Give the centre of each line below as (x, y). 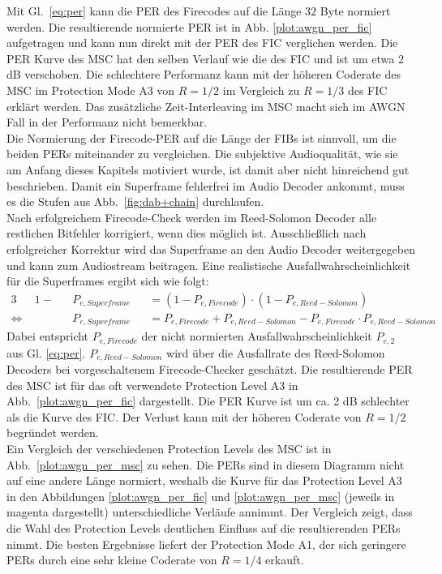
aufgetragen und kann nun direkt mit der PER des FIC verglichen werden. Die (202, 43)
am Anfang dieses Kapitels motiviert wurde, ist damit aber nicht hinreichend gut (208, 169)
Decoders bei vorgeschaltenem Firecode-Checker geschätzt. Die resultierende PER (210, 369)
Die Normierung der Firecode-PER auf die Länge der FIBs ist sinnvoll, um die (202, 137)
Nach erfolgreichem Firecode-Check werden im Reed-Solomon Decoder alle (192, 217)
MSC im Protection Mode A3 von (91, 90)
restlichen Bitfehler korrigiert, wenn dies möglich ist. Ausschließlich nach (187, 233)
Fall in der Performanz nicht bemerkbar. (107, 122)
